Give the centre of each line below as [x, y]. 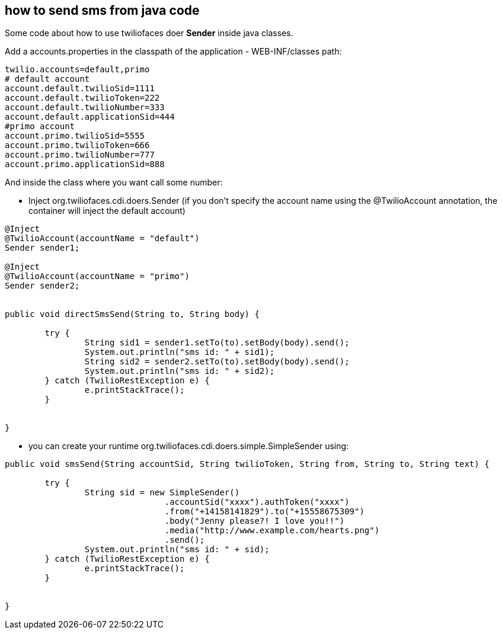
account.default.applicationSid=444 [90, 117]
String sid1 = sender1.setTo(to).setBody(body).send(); [217, 343]
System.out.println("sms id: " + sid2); [180, 371]
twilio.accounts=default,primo [77, 70]
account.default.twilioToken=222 [82, 98]
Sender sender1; [42, 248]
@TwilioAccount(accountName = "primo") [97, 276]
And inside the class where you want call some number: [114, 182]
